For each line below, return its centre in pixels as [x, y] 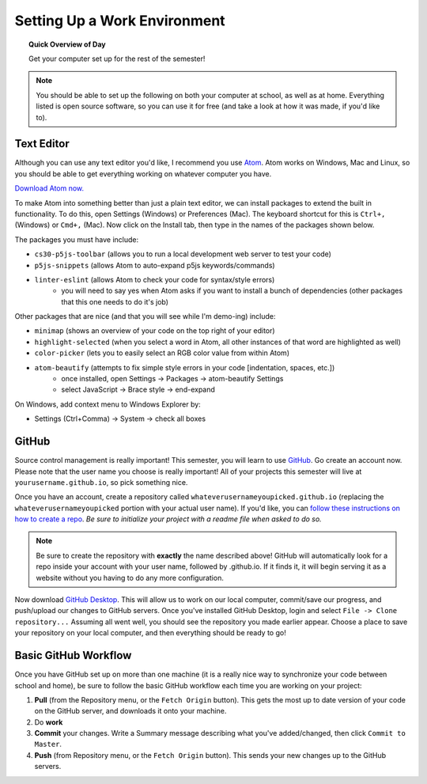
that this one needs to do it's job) [115, 301]
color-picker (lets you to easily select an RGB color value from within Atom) [162, 353]
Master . [48, 744]
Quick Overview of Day [67, 44]
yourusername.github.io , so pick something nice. [101, 482]
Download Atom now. [49, 188]
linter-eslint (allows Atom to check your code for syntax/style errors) [155, 279]
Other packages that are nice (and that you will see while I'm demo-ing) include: [145, 316]
